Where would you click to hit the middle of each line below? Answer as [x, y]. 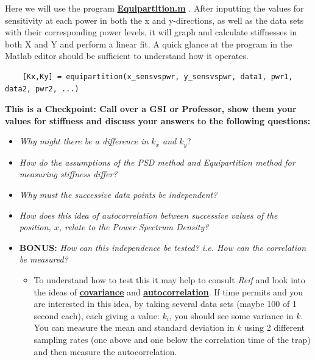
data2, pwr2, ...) [42, 89]
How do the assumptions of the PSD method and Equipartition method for [157, 162]
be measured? [44, 259]
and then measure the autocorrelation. [105, 351]
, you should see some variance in [231, 315]
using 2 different [274, 327]
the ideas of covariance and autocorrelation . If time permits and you [168, 291]
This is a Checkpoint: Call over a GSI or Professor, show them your [151, 109]
